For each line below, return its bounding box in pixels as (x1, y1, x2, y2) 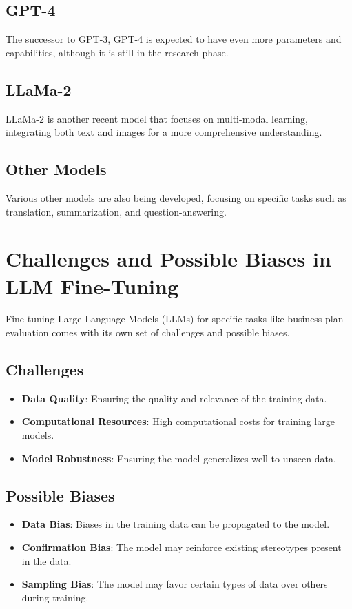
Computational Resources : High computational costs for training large (21, 414, 335, 429)
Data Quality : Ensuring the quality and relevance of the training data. (21, 391, 327, 405)
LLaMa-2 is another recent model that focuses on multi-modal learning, (6, 111, 309, 125)
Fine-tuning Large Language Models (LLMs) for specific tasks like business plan (6, 311, 344, 326)
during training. (21, 590, 89, 604)
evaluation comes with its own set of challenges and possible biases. (6, 325, 290, 340)
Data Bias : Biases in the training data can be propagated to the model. (21, 517, 330, 531)
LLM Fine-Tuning (6, 271, 179, 300)
